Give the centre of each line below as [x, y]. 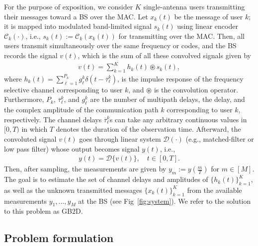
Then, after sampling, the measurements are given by [85, 169]
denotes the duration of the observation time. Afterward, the [148, 129]
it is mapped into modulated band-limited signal [78, 26]
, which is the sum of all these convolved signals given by [164, 55]
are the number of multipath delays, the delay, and [168, 99]
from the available [215, 190]
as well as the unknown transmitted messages [73, 190]
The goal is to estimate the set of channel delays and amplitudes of [106, 179]
